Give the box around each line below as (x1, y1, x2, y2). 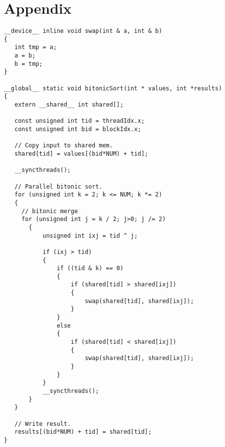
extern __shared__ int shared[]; (14, 101, 124, 109)
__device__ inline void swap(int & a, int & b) (4, 28, 163, 35)
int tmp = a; (14, 44, 57, 51)
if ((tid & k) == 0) (56, 265, 124, 272)
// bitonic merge (21, 207, 78, 215)
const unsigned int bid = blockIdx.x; (14, 126, 141, 133)
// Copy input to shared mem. (14, 142, 113, 149)
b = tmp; (14, 60, 43, 67)
